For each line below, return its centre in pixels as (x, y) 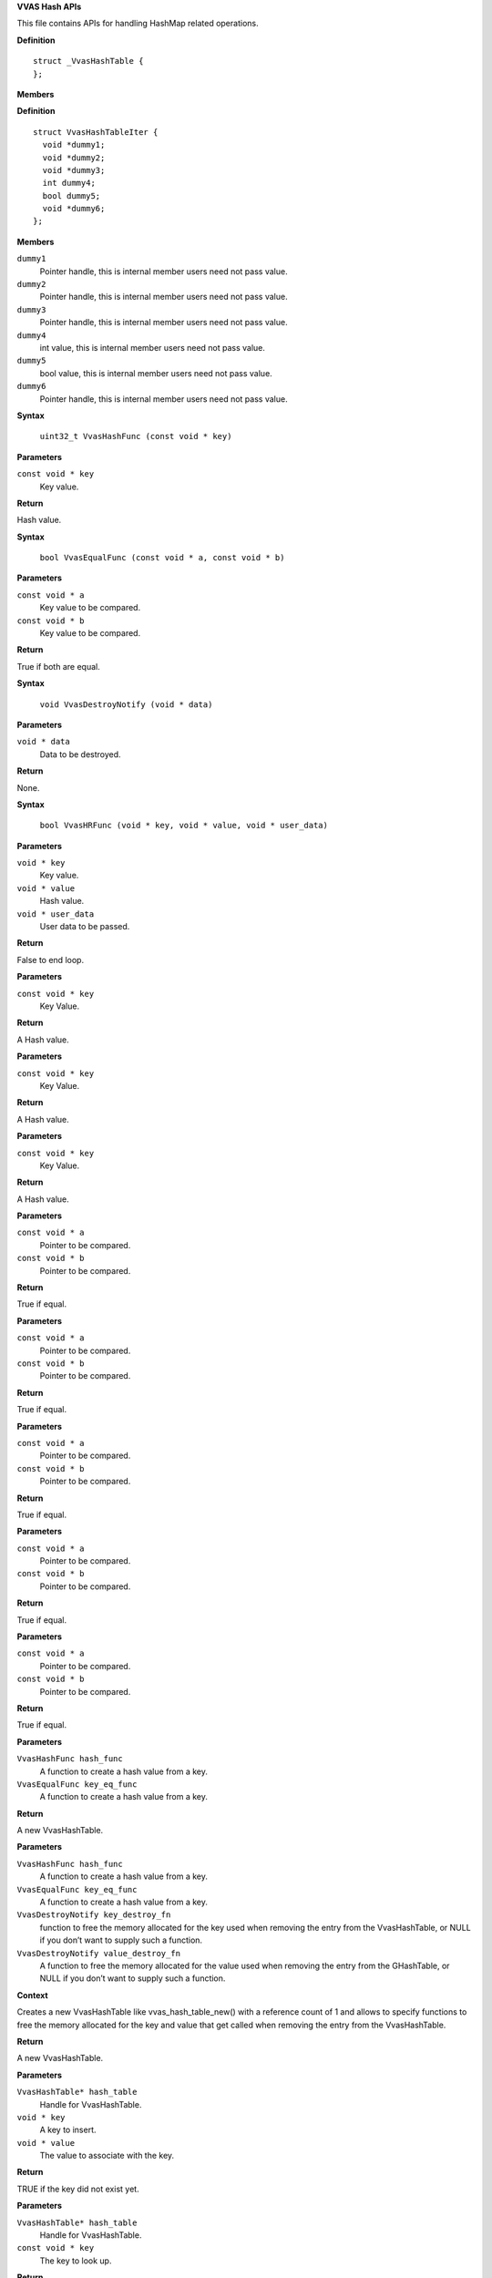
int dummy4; (69, 183)
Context (33, 1995)
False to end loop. (51, 959)
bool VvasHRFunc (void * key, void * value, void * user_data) (184, 826)
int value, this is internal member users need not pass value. (153, 347)
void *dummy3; (74, 170)
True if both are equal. (58, 666)
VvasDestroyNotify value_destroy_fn (99, 1953)
